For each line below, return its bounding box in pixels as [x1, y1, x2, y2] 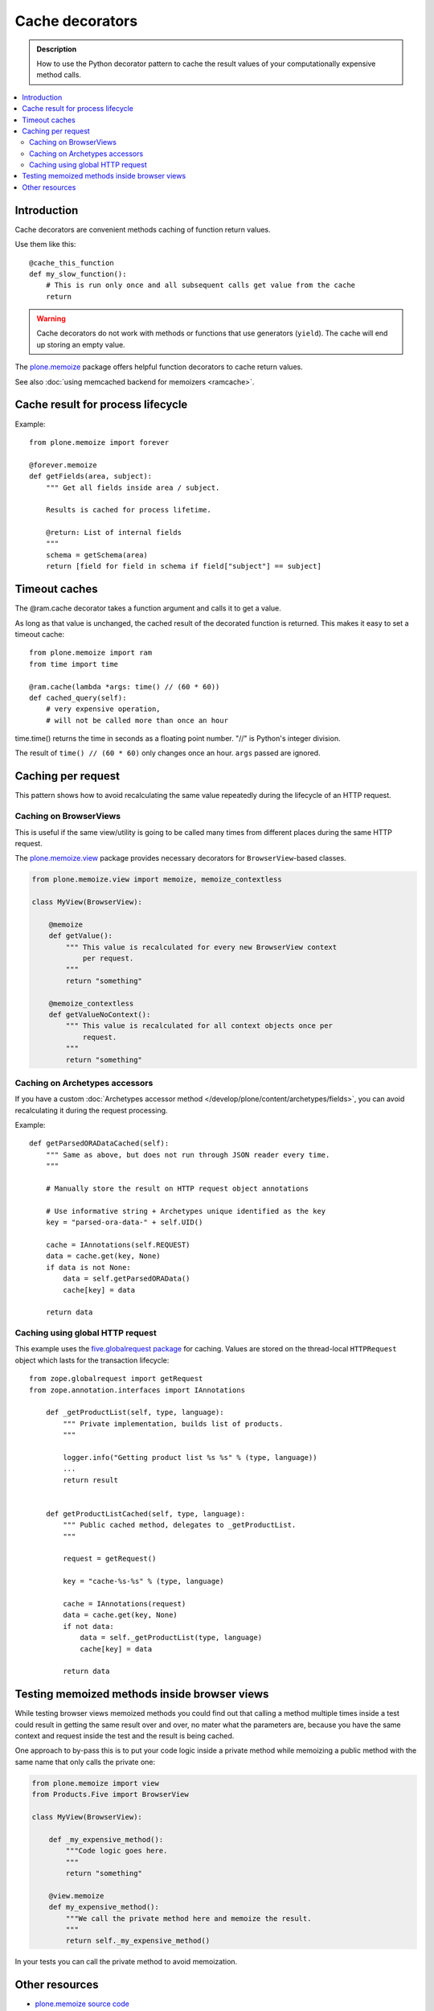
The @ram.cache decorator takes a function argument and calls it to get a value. [14, 603, 281, 613]
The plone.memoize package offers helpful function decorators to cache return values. [14, 362, 303, 372]
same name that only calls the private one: [14, 1757, 156, 1766]
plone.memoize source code [35, 1999, 130, 2009]
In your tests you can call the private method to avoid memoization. [14, 1957, 238, 1967]
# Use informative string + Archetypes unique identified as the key [45, 1207, 326, 1215]
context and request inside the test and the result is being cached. [14, 1731, 235, 1741]
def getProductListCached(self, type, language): [45, 1509, 245, 1518]
